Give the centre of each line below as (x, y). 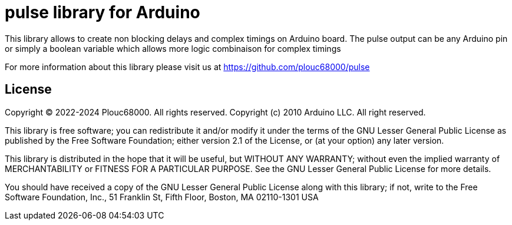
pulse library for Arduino (103, 12)
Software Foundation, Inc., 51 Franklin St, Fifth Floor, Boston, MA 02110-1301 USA (162, 197)
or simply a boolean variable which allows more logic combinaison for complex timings (173, 48)
